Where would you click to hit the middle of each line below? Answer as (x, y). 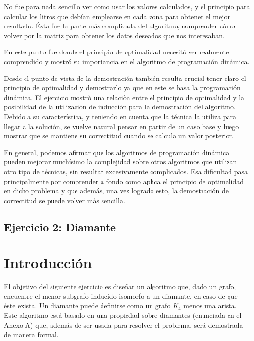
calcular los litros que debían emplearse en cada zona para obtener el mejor (117, 16)
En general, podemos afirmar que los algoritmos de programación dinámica (117, 152)
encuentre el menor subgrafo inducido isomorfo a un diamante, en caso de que (121, 296)
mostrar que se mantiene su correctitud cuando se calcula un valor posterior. (119, 136)
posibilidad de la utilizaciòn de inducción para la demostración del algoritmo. (120, 107)
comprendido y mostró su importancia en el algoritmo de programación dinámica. (127, 61)
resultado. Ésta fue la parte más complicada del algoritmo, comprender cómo (120, 26)
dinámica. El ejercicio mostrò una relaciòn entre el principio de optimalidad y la (124, 97)
